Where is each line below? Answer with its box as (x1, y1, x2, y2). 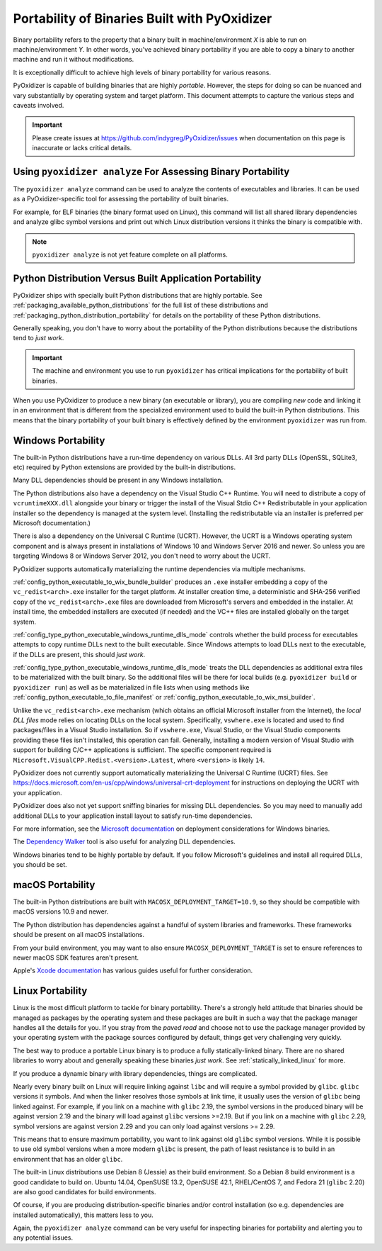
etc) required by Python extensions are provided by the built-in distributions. (13, 463, 236, 471)
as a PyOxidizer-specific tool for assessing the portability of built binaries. (13, 195, 229, 203)
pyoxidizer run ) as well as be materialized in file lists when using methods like (13, 683, 250, 691)
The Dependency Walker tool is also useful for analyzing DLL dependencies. (13, 837, 236, 846)
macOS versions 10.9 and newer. (13, 907, 109, 916)
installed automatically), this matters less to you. (13, 1211, 154, 1219)
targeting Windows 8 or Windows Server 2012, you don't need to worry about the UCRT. (13, 551, 271, 560)
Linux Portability (13, 985, 88, 997)
